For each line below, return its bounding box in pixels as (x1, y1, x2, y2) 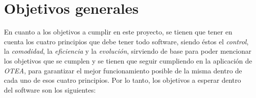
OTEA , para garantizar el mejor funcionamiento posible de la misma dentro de (4, 65, 242, 75)
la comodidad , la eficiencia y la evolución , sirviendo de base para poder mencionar (4, 46, 252, 56)
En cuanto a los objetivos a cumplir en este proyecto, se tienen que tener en (4, 27, 232, 37)
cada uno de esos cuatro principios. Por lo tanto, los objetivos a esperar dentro (4, 75, 241, 85)
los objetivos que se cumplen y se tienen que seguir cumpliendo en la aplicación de (4, 55, 252, 65)
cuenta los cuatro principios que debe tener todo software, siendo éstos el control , (4, 36, 249, 46)
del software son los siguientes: (4, 84, 96, 95)
